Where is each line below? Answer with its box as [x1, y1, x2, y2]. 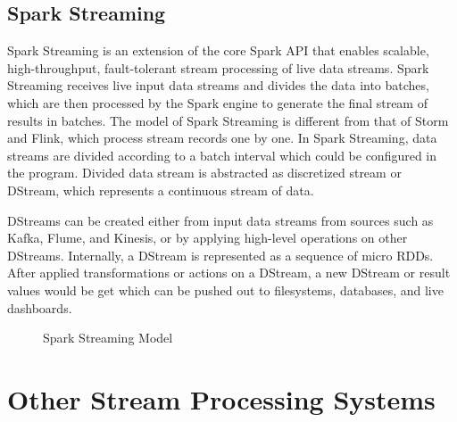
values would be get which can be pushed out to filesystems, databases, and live [7, 280, 444, 299]
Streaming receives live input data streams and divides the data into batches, [7, 76, 429, 95]
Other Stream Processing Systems [7, 380, 436, 417]
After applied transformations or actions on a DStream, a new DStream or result [7, 263, 451, 282]
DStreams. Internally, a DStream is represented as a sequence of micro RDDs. [7, 245, 434, 264]
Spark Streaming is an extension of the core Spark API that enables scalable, [7, 41, 429, 60]
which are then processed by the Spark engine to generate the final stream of [7, 93, 428, 112]
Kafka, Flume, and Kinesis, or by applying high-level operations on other [7, 228, 408, 247]
